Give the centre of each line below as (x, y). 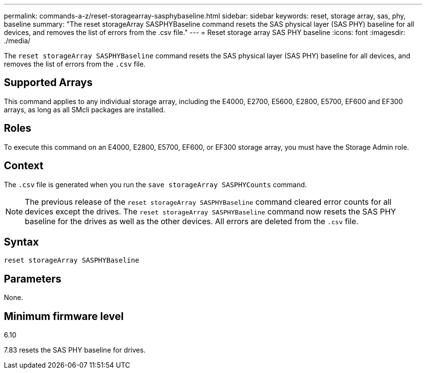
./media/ (17, 41)
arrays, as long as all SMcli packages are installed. (85, 109)
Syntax (21, 242)
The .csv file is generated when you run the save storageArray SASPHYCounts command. (155, 184)
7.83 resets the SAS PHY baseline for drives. (75, 350)
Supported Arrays (48, 83)
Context (24, 166)
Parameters (33, 279)
